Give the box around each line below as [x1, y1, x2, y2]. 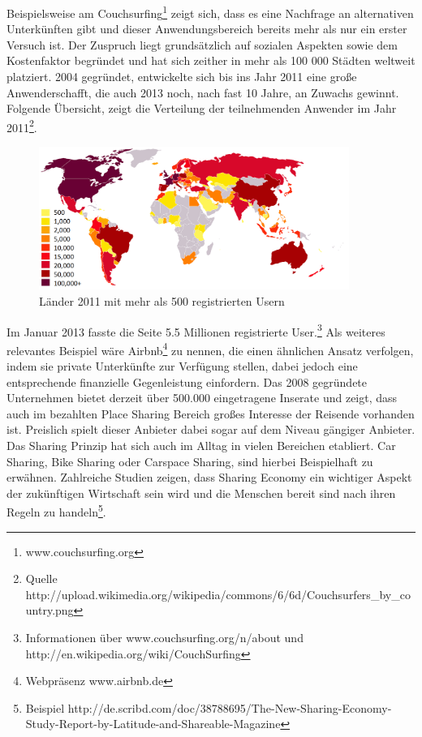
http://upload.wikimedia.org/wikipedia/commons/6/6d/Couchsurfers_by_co [25, 585, 411, 602]
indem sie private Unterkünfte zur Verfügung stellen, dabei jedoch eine [6, 358, 358, 374]
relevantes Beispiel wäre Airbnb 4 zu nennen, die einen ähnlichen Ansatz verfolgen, [6, 339, 414, 358]
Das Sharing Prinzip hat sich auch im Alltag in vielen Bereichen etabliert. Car [6, 436, 396, 453]
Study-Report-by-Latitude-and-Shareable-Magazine [25, 715, 281, 732]
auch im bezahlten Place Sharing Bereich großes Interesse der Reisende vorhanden [6, 405, 415, 422]
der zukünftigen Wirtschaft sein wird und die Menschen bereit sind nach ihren [6, 484, 396, 501]
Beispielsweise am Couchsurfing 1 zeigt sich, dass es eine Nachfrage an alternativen [6, 2, 414, 21]
